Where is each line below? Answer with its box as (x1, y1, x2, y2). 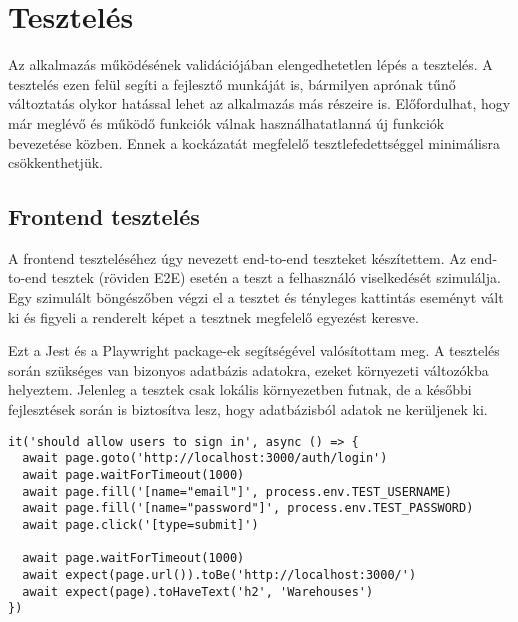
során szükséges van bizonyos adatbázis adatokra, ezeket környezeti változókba (8, 359, 489, 380)
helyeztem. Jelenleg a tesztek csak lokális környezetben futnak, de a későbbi (8, 379, 472, 400)
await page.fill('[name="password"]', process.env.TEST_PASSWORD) (22, 501, 474, 516)
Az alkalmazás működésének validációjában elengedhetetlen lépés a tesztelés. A (8, 54, 493, 75)
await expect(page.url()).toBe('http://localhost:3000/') (22, 567, 417, 582)
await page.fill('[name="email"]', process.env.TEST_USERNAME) (22, 484, 452, 499)
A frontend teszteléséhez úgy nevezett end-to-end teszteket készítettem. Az (8, 247, 466, 268)
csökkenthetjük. (8, 152, 103, 173)
